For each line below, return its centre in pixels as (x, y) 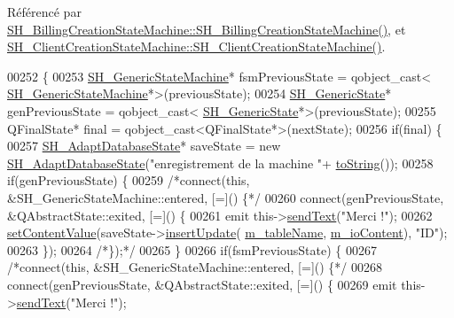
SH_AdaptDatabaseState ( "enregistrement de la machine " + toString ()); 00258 (220, 163)
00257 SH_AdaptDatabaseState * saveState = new (144, 146)
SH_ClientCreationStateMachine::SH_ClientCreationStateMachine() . (196, 47)
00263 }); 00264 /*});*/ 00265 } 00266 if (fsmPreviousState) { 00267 (192, 249)
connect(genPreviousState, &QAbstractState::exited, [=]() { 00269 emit (202, 284)
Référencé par (44, 12)
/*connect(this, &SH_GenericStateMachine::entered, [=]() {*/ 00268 (195, 267)
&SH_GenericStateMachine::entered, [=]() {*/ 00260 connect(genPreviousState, (226, 197)
